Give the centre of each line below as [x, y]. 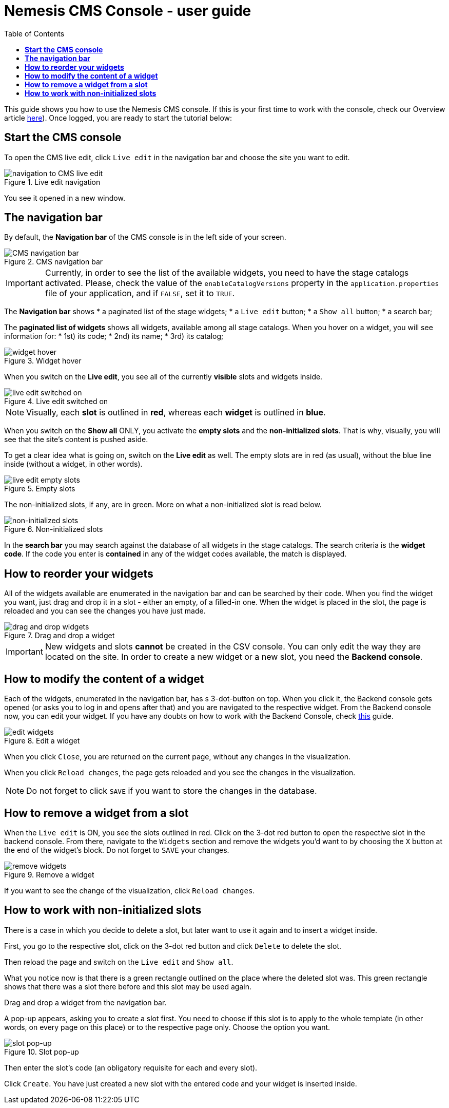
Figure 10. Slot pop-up [42, 1052]
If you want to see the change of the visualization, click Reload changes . [130, 890]
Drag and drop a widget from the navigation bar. [85, 1002]
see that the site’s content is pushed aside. [76, 440]
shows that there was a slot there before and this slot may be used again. [128, 986]
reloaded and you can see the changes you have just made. [105, 611]
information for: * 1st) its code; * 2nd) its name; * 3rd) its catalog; [114, 336]
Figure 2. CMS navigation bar [54, 262]
